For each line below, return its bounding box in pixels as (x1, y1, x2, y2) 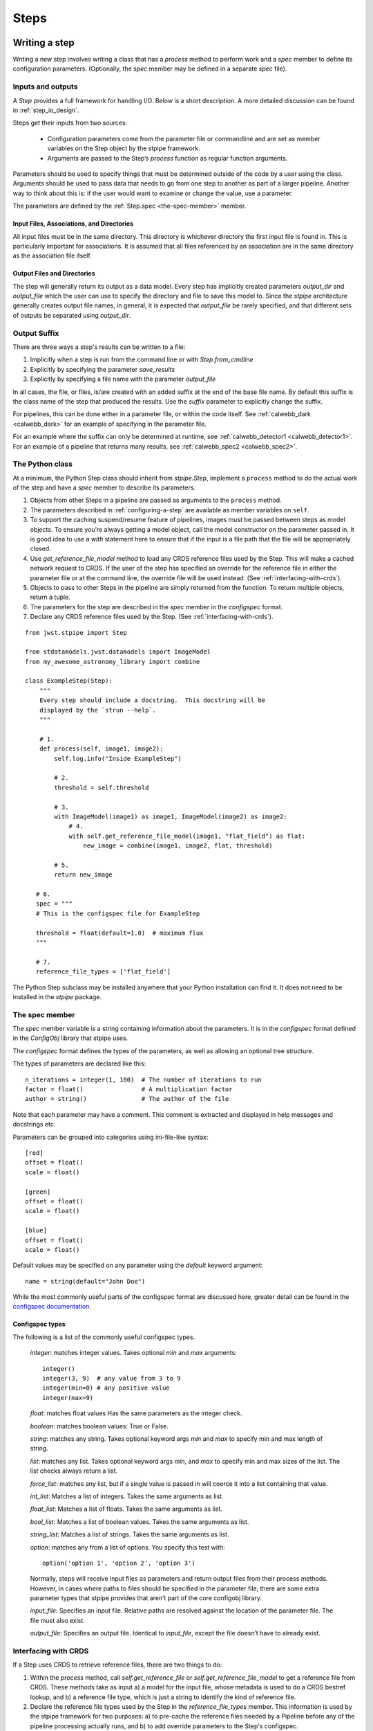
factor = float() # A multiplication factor (25, 1086, 233, 1093)
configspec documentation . (12, 1302, 92, 1311)
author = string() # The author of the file (25, 1095, 229, 1103)
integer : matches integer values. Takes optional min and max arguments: (30, 1349, 238, 1357)
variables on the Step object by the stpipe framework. (47, 144, 200, 152)
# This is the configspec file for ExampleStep (35, 909, 200, 917)
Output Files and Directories (12, 269, 96, 278)
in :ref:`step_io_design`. (12, 106, 79, 114)
